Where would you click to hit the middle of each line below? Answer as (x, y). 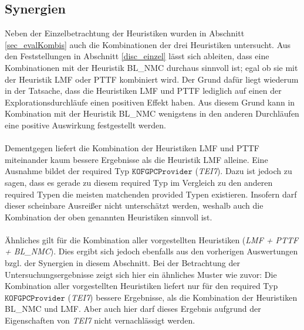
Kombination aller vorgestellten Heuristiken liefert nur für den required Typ (141, 286)
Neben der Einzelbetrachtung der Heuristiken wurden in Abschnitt (125, 33)
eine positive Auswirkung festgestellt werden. (85, 125)
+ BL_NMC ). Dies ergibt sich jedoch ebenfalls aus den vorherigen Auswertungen (151, 251)
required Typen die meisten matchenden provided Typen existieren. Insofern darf (151, 194)
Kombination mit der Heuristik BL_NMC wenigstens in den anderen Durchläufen (152, 113)
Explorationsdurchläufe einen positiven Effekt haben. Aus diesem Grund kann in (150, 102)
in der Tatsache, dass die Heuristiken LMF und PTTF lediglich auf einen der (143, 91)
